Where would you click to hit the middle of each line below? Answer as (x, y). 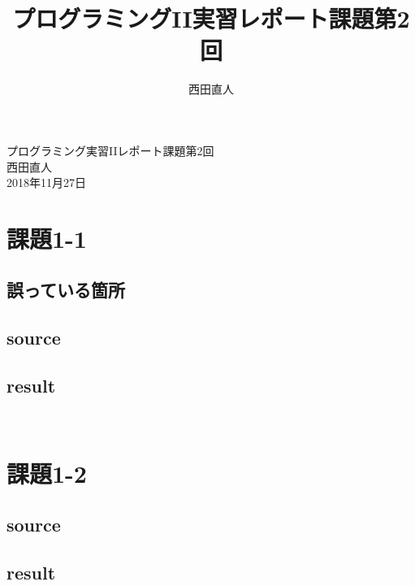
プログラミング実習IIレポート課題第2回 (110, 150)
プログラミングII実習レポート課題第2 (211, 18)
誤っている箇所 (66, 290)
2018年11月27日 (46, 182)
